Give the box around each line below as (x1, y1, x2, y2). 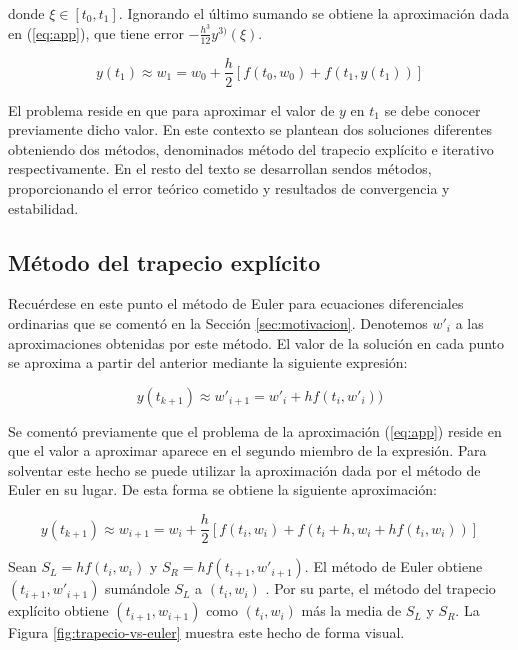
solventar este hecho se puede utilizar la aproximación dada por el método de (8, 459, 481, 480)
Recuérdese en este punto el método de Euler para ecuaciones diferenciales (8, 293, 464, 314)
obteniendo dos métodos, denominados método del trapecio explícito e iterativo (8, 138, 494, 159)
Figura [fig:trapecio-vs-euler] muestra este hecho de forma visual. (8, 622, 405, 643)
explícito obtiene (8, 600, 109, 621)
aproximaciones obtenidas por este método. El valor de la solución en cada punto (8, 332, 505, 353)
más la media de (301, 600, 402, 621)
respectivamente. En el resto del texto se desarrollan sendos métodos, (8, 158, 432, 179)
